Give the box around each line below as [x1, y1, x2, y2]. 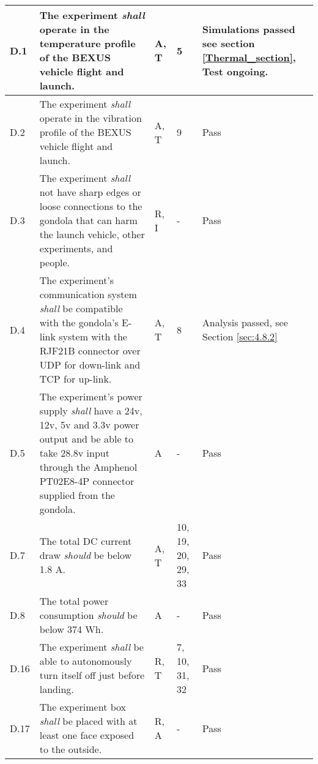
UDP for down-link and [39, 358, 141, 372]
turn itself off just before [39, 668, 145, 682]
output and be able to [39, 432, 134, 446]
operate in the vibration [39, 111, 142, 125]
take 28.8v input [39, 446, 109, 460]
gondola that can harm [39, 213, 138, 227]
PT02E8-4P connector [39, 474, 135, 488]
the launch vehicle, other [39, 227, 145, 241]
